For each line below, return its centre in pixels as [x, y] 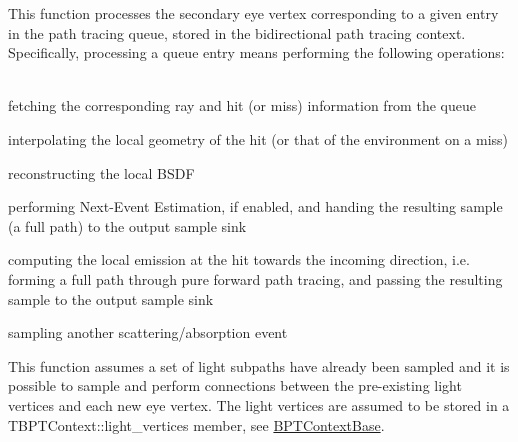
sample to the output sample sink [111, 298]
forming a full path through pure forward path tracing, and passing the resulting [255, 278]
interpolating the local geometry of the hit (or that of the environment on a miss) [258, 138]
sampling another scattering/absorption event [148, 332]
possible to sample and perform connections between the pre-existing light [235, 385]
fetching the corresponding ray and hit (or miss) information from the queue [242, 105]
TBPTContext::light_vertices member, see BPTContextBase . [196, 424]
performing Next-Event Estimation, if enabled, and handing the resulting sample [255, 206]
